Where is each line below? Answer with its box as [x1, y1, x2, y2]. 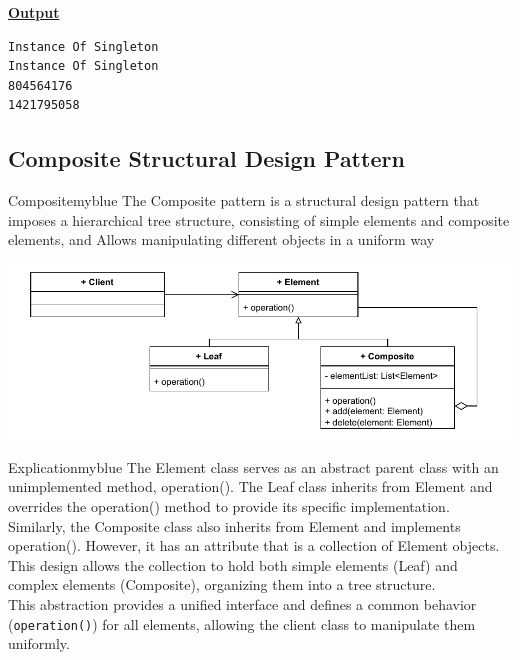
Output [8, 2, 60, 22]
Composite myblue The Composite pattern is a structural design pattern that [8, 190, 480, 211]
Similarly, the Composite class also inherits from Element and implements [8, 515, 461, 536]
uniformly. [8, 633, 70, 654]
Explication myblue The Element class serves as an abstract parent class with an [8, 456, 499, 477]
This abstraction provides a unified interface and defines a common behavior [8, 593, 477, 614]
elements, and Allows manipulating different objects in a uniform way [8, 229, 435, 250]
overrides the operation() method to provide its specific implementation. [8, 495, 450, 516]
